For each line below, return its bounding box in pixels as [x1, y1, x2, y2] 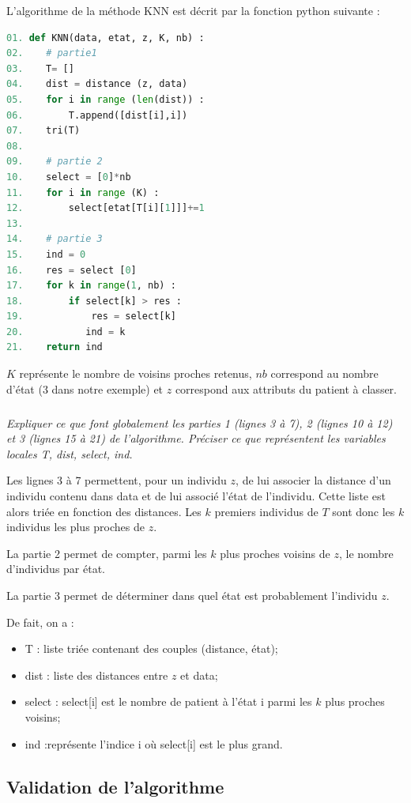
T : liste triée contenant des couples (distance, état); [25, 640, 278, 657]
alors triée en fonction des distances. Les [6, 503, 202, 519]
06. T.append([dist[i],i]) [6, 109, 188, 121]
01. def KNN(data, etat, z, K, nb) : [6, 32, 205, 43]
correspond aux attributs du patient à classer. [175, 380, 397, 397]
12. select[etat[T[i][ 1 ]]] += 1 [6, 202, 205, 214]
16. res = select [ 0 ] [6, 264, 137, 276]
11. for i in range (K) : [6, 187, 160, 198]
